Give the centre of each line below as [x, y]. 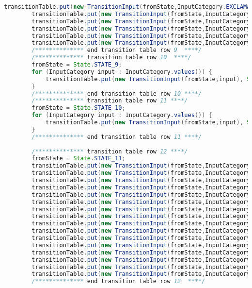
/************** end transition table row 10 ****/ [117, 93]
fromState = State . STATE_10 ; [79, 108]
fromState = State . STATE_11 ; [79, 159]
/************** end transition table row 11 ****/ [117, 137]
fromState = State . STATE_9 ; [77, 65]
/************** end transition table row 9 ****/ [117, 50]
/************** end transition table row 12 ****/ [118, 281]
